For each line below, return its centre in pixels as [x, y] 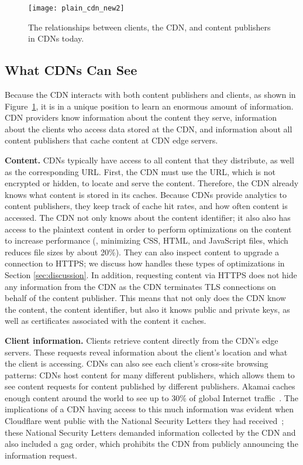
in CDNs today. [56, 38]
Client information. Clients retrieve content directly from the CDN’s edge [142, 340]
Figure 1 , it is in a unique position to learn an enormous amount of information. [149, 106]
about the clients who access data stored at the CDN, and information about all [149, 129]
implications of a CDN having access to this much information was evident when [149, 409]
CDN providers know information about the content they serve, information [141, 117]
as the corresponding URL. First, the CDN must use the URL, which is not [140, 171]
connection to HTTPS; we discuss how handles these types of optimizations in [145, 263]
